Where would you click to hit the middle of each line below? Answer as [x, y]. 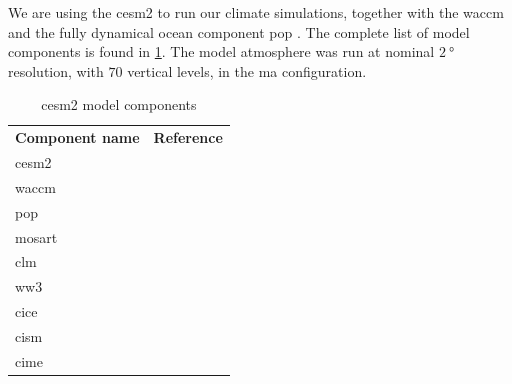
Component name [77, 137]
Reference [188, 137]
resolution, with [56, 70]
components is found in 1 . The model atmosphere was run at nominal [221, 51]
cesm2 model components [119, 104]
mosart [36, 236]
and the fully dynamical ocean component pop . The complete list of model [239, 31]
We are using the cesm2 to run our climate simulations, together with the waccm [256, 12]
